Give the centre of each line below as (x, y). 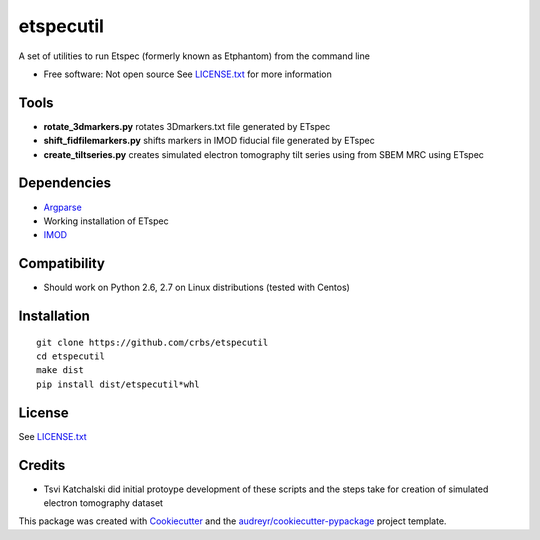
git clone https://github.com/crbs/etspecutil (152, 342)
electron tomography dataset (103, 503)
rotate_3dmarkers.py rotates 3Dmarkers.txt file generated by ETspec (187, 126)
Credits (42, 465)
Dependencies (65, 183)
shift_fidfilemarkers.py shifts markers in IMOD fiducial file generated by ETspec (209, 141)
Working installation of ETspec (106, 221)
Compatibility (61, 263)
